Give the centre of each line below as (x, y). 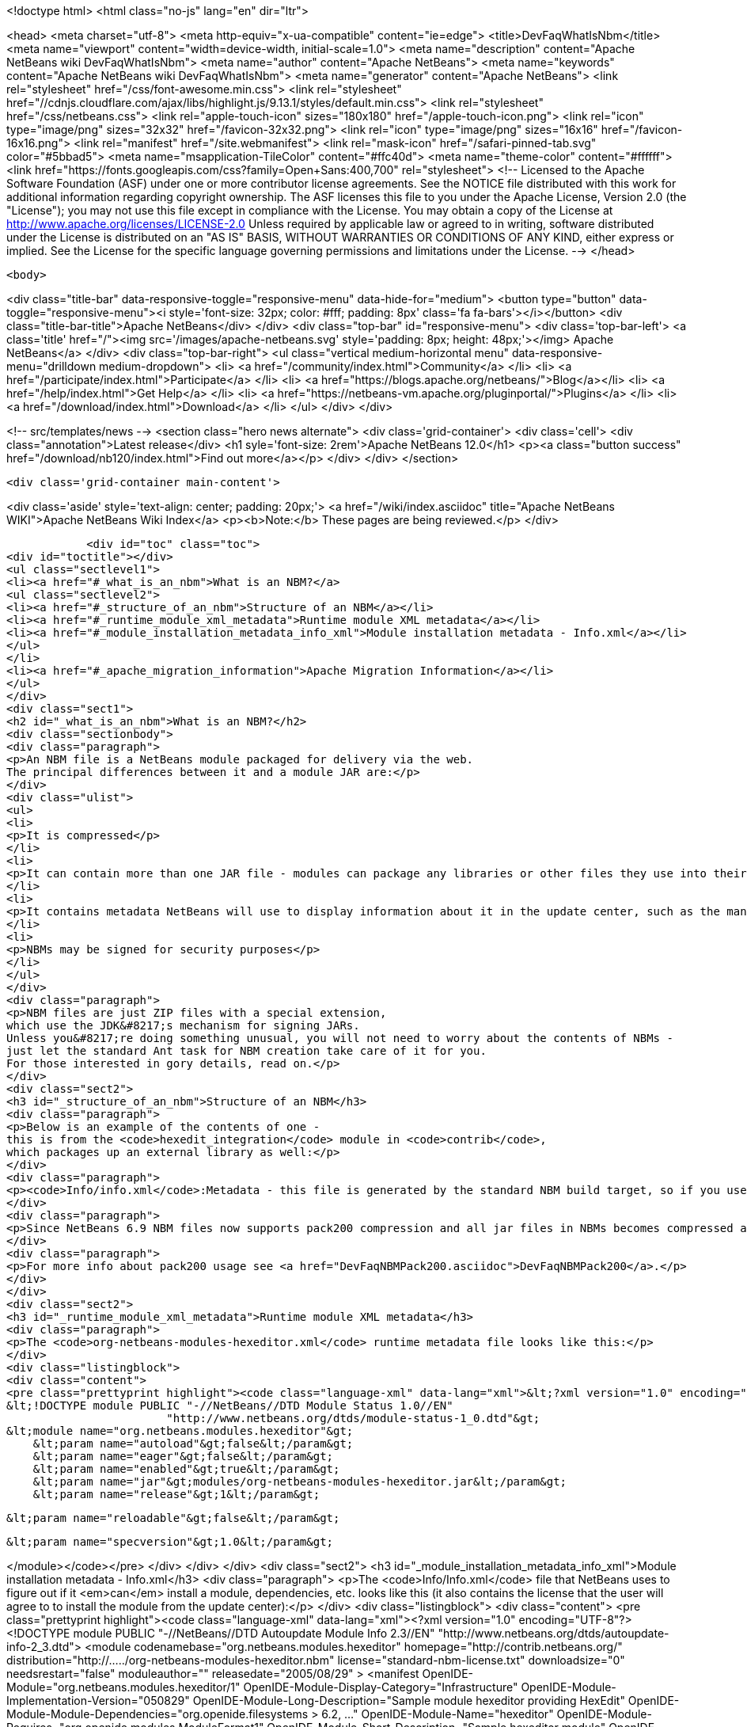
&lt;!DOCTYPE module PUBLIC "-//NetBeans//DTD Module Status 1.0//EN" (230, 1406)
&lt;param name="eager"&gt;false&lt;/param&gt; (183, 1456)
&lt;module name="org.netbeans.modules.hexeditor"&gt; (180, 1431)
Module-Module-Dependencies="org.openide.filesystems (157, 1714)
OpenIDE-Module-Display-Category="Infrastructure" (381, 1687)
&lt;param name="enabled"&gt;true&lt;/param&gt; (186, 1469)
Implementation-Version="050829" (98, 1700)
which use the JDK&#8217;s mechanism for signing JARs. (183, 1025)
